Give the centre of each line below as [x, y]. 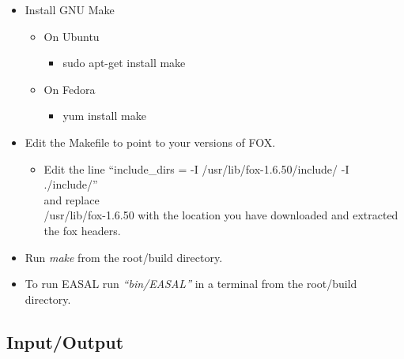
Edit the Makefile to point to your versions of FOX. [150, 142]
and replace [72, 199]
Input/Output [65, 341]
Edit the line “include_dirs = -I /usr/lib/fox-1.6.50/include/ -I [196, 168]
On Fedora [70, 89]
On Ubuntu [72, 36]
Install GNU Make [70, 9]
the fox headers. [82, 230]
